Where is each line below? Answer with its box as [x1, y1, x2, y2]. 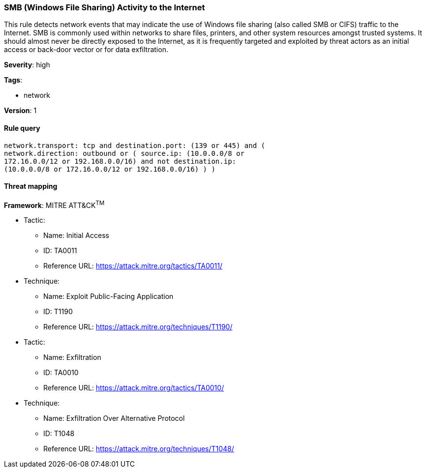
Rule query [4, 123, 40, 132]
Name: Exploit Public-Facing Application [43, 292, 174, 301]
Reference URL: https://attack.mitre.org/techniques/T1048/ [43, 444, 234, 453]
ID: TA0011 [43, 246, 77, 255]
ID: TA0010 [43, 368, 79, 377]
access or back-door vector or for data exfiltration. [4, 45, 168, 54]
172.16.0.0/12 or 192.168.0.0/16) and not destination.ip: [4, 157, 237, 165]
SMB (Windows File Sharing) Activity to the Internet [4, 2, 205, 12]
